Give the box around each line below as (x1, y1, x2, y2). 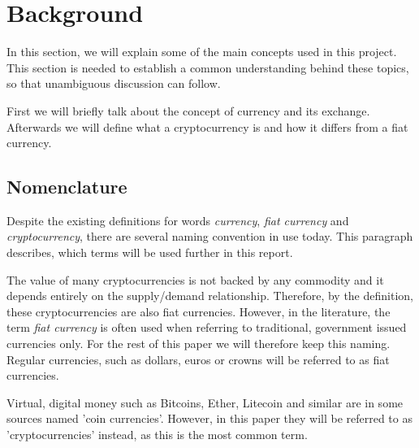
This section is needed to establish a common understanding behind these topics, (6, 59, 409, 76)
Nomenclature (6, 174, 127, 199)
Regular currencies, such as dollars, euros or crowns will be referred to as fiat (6, 350, 390, 368)
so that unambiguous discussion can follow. (6, 75, 221, 92)
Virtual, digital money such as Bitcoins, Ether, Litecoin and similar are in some (6, 394, 404, 411)
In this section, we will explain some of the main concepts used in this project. (6, 43, 397, 60)
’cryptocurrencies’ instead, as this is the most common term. (6, 426, 308, 443)
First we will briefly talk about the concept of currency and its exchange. (6, 102, 370, 119)
